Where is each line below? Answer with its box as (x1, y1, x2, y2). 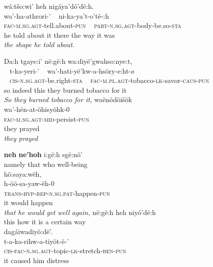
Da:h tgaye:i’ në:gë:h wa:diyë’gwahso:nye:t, (4, 55, 133, 66)
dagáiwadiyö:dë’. (4, 226, 53, 237)
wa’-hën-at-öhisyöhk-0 (4, 104, 70, 114)
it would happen (4, 197, 53, 208)
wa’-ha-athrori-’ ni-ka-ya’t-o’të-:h (4, 10, 109, 21)
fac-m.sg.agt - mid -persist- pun (4, 113, 89, 124)
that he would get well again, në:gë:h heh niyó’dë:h (4, 207, 156, 217)
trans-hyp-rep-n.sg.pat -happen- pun (4, 187, 110, 198)
